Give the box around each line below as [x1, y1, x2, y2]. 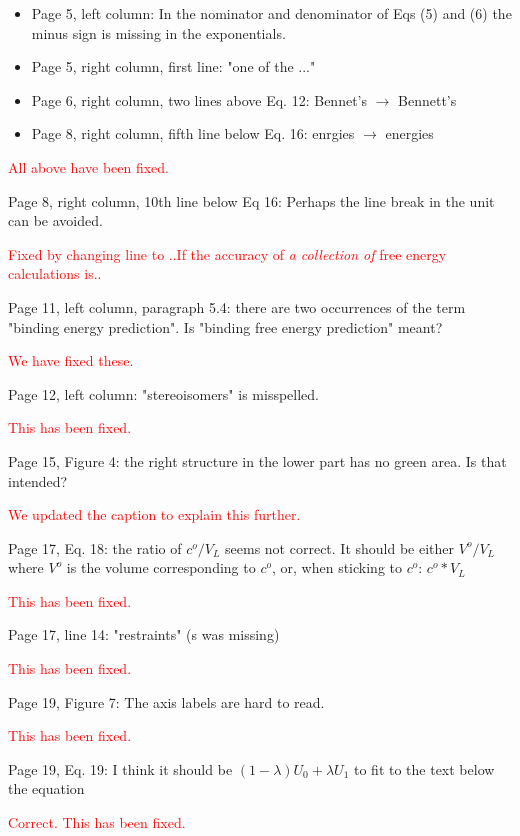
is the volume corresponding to [66, 557, 256, 578]
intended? [8, 470, 68, 491]
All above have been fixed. [8, 156, 169, 177]
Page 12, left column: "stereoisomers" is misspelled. [8, 383, 319, 404]
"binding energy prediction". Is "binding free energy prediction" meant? [8, 316, 443, 337]
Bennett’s [398, 89, 457, 110]
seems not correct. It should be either [225, 537, 455, 558]
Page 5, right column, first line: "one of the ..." [31, 56, 316, 77]
